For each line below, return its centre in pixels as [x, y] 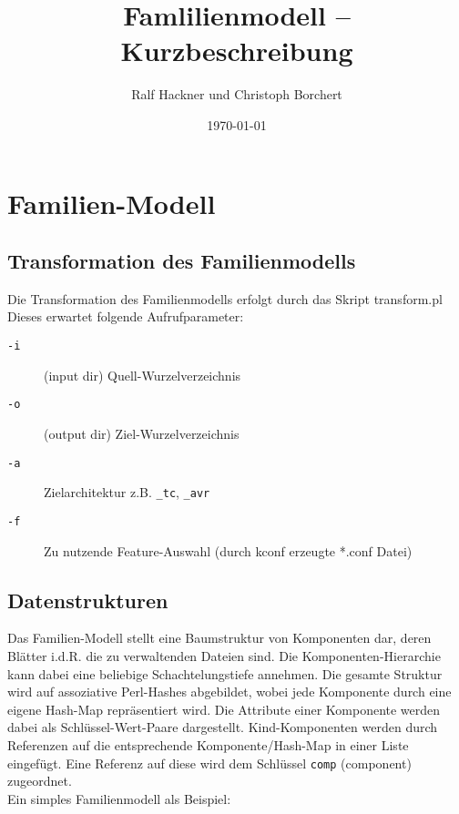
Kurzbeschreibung [237, 51]
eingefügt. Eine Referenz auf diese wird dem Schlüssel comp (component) [209, 763]
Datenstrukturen [88, 600]
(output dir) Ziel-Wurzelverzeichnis [142, 433]
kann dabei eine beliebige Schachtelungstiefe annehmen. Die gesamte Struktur [225, 673]
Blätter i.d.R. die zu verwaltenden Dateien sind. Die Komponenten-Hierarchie [224, 655]
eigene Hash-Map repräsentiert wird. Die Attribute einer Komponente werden [224, 709]
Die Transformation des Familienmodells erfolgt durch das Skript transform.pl [225, 298]
